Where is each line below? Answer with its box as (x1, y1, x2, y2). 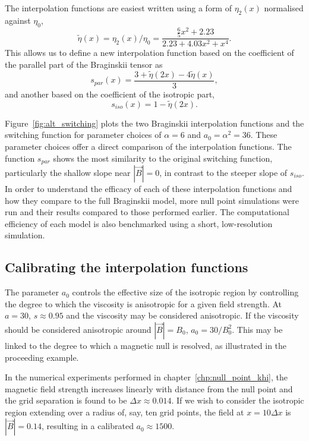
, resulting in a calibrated (41, 420, 134, 432)
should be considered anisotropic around (5, 323, 152, 335)
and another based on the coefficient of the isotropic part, (5, 87, 215, 100)
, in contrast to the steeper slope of (159, 166, 288, 178)
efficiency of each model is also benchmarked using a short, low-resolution (5, 217, 273, 229)
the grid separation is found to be (5, 394, 127, 407)
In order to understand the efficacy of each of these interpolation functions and (5, 182, 292, 194)
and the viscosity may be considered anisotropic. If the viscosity (66, 309, 299, 322)
